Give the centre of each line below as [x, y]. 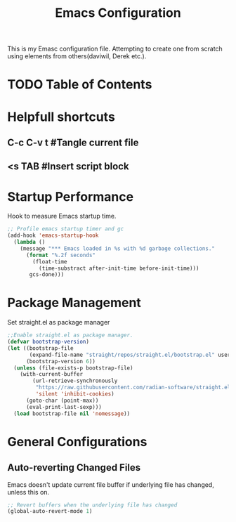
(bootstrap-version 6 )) [61, 361]
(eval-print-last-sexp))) [64, 407]
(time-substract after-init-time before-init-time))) [119, 268]
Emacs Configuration [118, 13]
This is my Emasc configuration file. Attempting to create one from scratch [115, 49]
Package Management [74, 303]
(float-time [50, 261]
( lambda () [29, 242]
